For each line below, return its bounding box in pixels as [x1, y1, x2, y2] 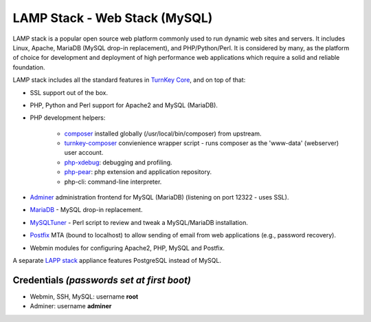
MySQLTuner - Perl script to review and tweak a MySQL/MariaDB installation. [30, 218, 249, 226]
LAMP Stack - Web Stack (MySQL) [12, 10, 213, 25]
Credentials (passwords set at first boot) [12, 274, 192, 286]
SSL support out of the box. [30, 88, 109, 96]
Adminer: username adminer [30, 302, 112, 310]
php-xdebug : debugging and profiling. [64, 158, 172, 167]
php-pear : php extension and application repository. [64, 168, 212, 176]
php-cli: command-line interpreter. [64, 178, 162, 186]
